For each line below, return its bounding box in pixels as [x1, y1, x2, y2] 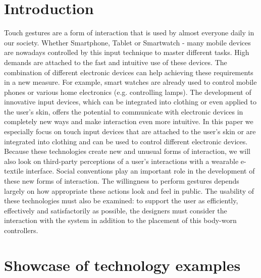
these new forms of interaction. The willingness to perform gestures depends [4, 176, 239, 186]
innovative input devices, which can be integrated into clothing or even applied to [4, 96, 256, 107]
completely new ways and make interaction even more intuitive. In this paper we [4, 116, 253, 127]
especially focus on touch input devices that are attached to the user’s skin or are [4, 126, 256, 137]
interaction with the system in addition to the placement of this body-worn [4, 215, 237, 226]
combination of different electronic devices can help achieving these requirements [4, 67, 253, 77]
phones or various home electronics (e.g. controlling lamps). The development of [4, 86, 251, 97]
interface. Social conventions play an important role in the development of [26, 165, 255, 176]
